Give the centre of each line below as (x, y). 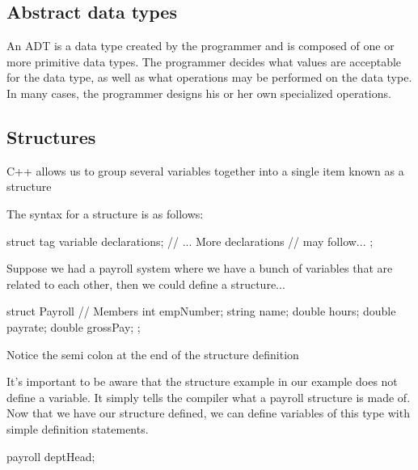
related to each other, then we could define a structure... (146, 284)
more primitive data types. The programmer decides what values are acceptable (204, 61)
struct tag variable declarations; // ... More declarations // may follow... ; (190, 241)
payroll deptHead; (51, 456)
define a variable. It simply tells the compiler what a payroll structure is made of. (209, 397)
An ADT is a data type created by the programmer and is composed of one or (201, 46)
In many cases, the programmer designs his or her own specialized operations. (199, 93)
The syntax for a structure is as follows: (105, 213)
